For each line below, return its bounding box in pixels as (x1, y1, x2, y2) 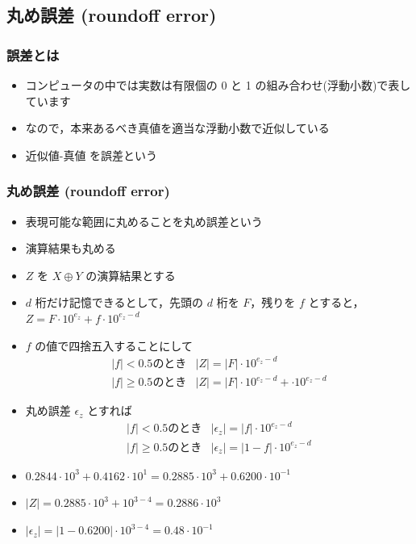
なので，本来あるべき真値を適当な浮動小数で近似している (25, 119, 330, 136)
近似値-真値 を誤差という (25, 146, 158, 163)
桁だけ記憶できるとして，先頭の (35, 294, 204, 311)
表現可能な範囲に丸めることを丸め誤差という (25, 212, 263, 229)
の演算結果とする (85, 266, 176, 283)
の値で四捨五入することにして (35, 337, 193, 354)
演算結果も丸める (25, 240, 116, 257)
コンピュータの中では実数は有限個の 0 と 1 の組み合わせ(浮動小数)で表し (25, 77, 411, 93)
